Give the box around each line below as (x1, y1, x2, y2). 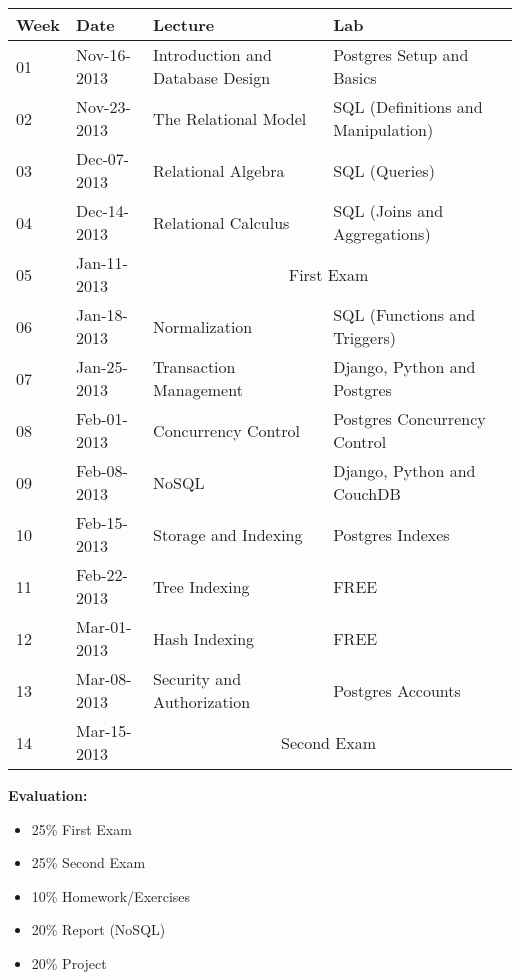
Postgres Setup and (333, 43, 469, 66)
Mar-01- (76, 615, 132, 638)
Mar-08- (76, 667, 132, 690)
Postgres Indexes (333, 522, 450, 546)
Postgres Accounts (333, 678, 461, 702)
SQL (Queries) (333, 158, 435, 182)
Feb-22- (76, 563, 128, 586)
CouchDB (333, 482, 401, 505)
